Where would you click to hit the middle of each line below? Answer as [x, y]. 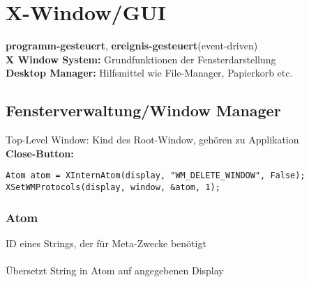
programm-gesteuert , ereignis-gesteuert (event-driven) [132, 46]
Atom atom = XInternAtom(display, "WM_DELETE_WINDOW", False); [156, 176]
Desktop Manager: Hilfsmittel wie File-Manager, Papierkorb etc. [149, 73]
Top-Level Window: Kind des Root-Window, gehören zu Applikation [152, 140]
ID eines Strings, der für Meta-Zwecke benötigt [106, 243]
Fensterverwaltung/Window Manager [143, 110]
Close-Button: [40, 153]
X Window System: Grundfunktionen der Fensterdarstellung [141, 59]
